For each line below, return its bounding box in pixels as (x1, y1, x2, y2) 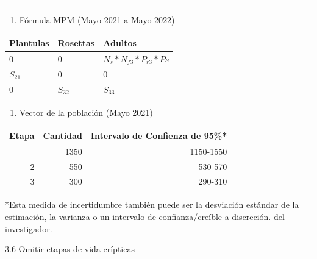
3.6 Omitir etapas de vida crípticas (5, 243, 135, 255)
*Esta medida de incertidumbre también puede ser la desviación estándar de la (5, 198, 299, 211)
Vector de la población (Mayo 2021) (19, 105, 153, 118)
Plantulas (9, 37, 49, 49)
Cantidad (43, 129, 82, 141)
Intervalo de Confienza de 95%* (90, 129, 227, 141)
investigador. (5, 222, 52, 235)
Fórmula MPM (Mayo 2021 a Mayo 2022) (19, 13, 175, 26)
